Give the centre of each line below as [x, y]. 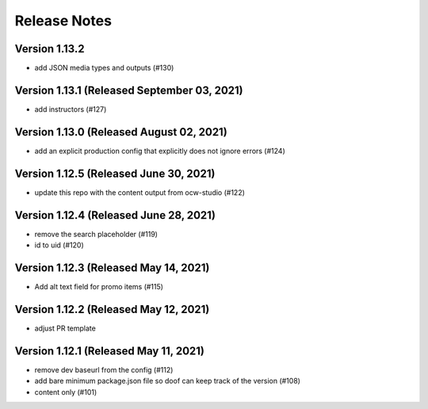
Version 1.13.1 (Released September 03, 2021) [129, 90]
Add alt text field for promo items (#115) [99, 286]
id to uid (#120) [59, 245]
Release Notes [63, 21]
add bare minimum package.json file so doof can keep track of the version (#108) [168, 381]
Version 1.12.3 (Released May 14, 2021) [112, 268]
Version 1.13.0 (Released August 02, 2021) [121, 132]
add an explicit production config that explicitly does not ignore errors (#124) [160, 151]
